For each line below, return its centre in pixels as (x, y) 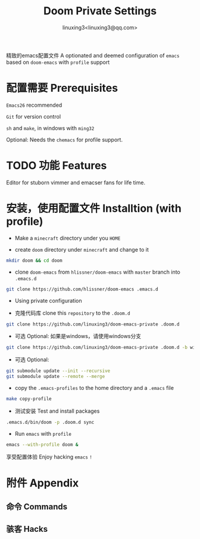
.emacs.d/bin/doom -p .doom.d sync (50, 422)
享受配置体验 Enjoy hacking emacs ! (49, 457)
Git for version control (34, 116)
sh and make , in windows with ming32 (50, 128)
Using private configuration (48, 301)
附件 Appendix (43, 483)
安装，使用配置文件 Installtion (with (94, 208)
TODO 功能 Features (57, 166)
